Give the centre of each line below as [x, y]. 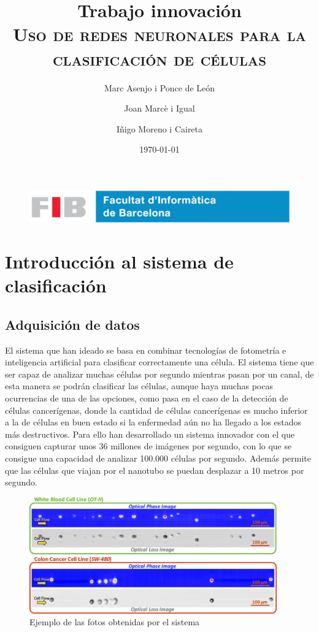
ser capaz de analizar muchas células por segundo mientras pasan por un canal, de [159, 374]
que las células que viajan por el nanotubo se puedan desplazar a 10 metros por [155, 470]
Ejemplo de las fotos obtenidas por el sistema [115, 622]
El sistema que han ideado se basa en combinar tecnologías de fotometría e [146, 350]
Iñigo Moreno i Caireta [159, 128]
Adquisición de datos [72, 324]
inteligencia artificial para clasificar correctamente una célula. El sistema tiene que [159, 362]
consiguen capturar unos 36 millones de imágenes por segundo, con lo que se [148, 446]
